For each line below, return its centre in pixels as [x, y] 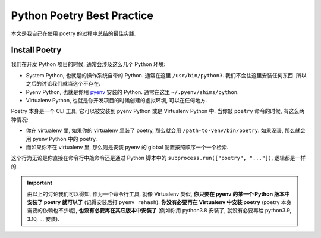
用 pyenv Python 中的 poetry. [62, 139]
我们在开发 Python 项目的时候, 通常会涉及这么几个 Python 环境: [88, 64]
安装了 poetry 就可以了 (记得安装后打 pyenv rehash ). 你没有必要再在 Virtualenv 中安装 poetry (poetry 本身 [159, 202]
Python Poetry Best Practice [82, 15]
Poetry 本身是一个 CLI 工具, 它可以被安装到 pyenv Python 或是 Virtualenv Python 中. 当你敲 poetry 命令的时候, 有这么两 [158, 111]
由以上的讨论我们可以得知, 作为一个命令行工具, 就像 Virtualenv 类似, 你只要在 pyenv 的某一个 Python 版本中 [158, 194]
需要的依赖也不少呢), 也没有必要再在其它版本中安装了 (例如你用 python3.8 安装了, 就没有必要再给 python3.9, [159, 211]
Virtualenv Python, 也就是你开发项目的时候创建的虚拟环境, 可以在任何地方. [117, 101]
